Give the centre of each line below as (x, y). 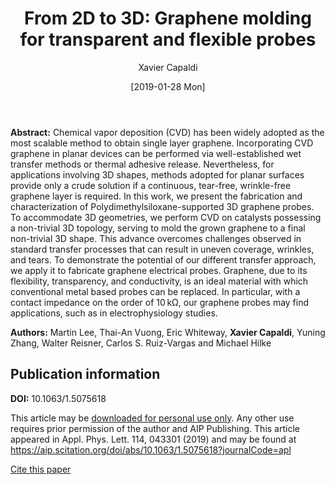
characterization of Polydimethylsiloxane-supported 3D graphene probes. (162, 206)
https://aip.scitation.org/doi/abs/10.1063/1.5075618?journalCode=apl (151, 449)
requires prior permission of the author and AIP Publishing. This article (155, 428)
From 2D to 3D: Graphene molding (168, 18)
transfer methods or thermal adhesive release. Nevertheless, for (142, 164)
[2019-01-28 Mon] (168, 86)
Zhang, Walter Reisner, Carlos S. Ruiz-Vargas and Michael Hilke (141, 343)
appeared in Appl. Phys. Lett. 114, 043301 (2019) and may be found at (153, 439)
